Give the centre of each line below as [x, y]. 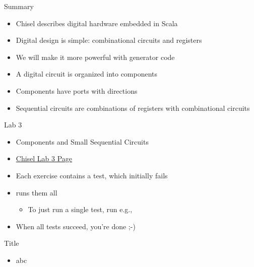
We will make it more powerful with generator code [95, 57]
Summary [19, 6]
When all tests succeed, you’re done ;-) [76, 226]
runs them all [37, 192]
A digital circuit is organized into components [87, 74]
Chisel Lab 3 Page [44, 158]
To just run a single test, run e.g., [80, 209]
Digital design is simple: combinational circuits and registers [109, 40]
